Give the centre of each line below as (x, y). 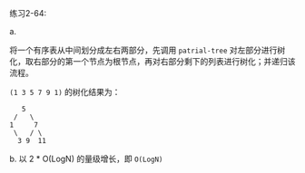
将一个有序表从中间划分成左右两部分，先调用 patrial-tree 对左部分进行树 (148, 50)
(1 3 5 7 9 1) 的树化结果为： (65, 92)
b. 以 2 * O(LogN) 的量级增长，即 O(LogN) (86, 159)
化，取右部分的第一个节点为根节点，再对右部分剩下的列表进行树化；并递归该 (152, 61)
